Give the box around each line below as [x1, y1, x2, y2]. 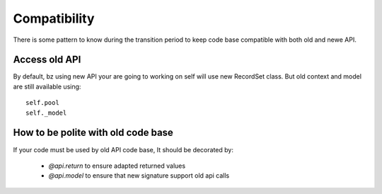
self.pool [25, 99, 59, 107]
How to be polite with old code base [13, 127, 173, 139]
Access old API [13, 54, 81, 66]
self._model [25, 108, 67, 117]
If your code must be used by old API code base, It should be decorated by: [13, 145, 233, 154]
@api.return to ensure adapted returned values [48, 161, 186, 170]
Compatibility [13, 11, 95, 26]
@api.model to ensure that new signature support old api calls [48, 171, 230, 180]
